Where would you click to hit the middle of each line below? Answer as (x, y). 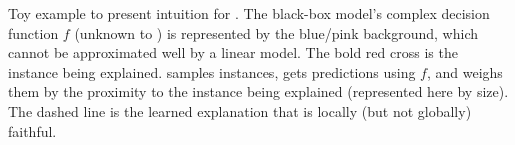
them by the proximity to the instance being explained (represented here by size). (258, 91)
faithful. (32, 130)
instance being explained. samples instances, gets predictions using (212, 71)
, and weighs (464, 71)
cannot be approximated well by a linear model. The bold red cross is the (233, 52)
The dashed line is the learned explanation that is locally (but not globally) (240, 110)
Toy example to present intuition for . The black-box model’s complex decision (249, 13)
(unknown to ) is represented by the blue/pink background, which (276, 32)
